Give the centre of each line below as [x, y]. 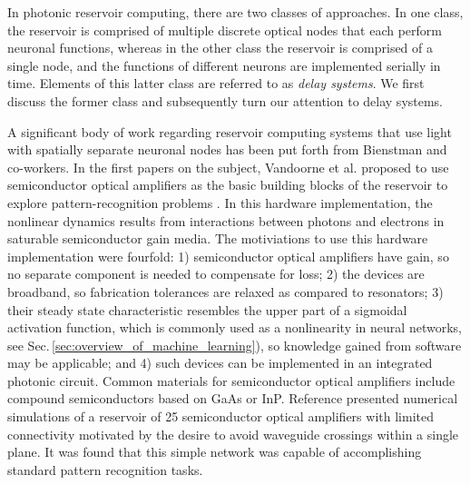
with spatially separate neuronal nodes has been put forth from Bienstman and [227, 149]
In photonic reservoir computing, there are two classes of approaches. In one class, [235, 12]
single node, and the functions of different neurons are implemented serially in [224, 65]
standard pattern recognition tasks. [105, 469]
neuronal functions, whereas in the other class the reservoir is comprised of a [220, 48]
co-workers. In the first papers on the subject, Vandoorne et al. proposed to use [228, 167]
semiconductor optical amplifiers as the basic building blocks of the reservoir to [228, 185]
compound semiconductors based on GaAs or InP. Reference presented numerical [233, 398]
